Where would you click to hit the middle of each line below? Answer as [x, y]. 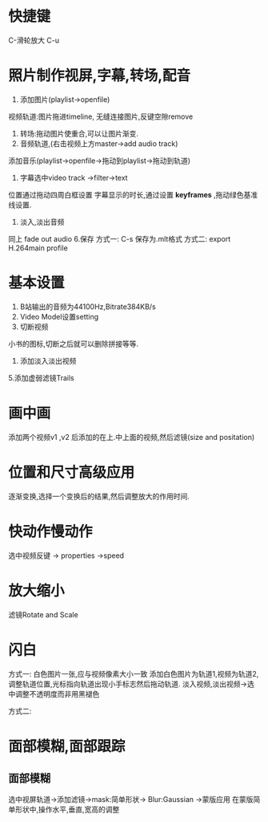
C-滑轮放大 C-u [34, 40]
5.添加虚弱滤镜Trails [41, 377]
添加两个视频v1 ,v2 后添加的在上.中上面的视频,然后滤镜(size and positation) [132, 437]
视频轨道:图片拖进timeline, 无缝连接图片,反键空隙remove [101, 116]
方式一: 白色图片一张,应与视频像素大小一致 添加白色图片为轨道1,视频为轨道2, [134, 673]
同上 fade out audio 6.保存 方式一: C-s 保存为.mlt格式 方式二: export [120, 238]
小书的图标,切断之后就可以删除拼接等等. [74, 344]
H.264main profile [38, 248]
